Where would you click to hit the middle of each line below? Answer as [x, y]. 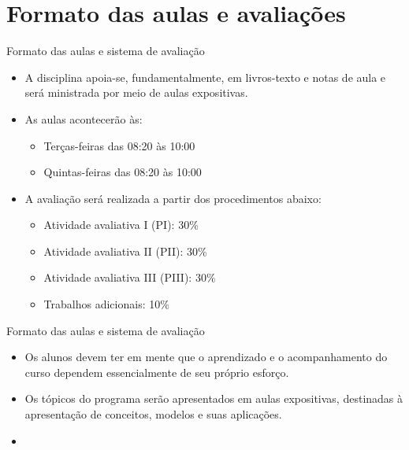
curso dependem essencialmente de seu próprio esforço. [157, 372]
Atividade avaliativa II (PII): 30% [125, 251]
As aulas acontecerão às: [84, 118]
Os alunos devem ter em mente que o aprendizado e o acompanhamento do [206, 357]
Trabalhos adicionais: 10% [106, 304]
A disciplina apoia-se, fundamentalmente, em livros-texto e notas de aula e [205, 77]
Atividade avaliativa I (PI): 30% [121, 225]
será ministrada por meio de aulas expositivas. [136, 92]
